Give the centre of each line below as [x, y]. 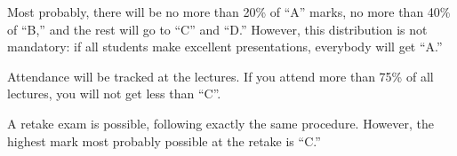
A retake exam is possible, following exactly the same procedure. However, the [220, 123]
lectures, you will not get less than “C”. [114, 94]
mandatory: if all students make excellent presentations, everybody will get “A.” [225, 47]
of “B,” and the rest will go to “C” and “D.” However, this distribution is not [217, 29]
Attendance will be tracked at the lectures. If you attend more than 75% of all [220, 76]
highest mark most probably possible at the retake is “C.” [164, 140]
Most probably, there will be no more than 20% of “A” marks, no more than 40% [229, 12]
